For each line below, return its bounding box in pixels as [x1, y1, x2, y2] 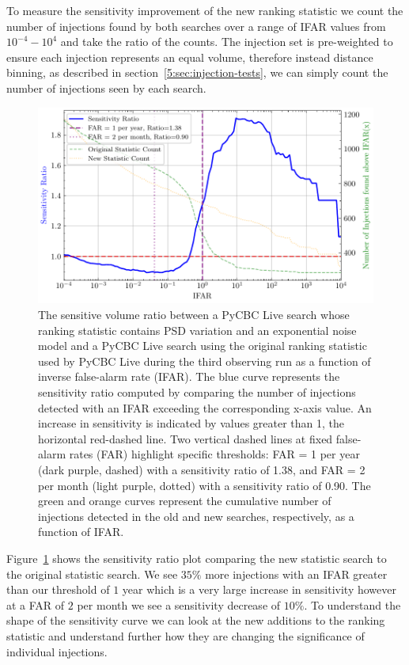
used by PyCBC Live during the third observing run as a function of [38, 352, 371, 369]
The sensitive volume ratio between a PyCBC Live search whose [38, 306, 350, 323]
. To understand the [304, 596, 401, 613]
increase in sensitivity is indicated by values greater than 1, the [38, 415, 345, 431]
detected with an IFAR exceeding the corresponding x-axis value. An [38, 399, 372, 416]
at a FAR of [6, 596, 65, 613]
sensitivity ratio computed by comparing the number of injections [38, 384, 356, 401]
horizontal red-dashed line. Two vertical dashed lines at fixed [38, 430, 333, 446]
